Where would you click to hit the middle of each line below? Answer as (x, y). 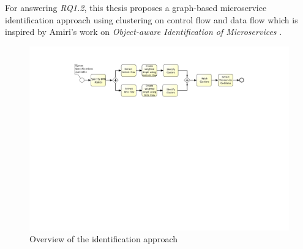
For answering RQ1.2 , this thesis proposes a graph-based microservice (136, 7)
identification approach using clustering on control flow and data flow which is (151, 19)
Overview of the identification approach (103, 239)
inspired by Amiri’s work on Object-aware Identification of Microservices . (144, 32)
